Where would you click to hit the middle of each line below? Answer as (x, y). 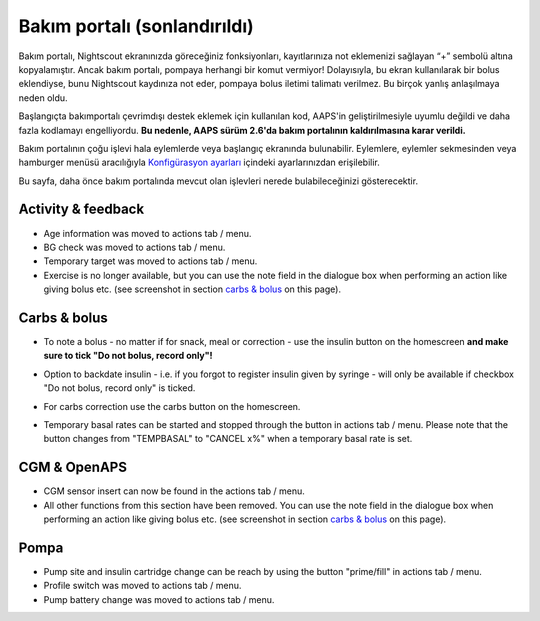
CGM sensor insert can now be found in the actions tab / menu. (174, 491)
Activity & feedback (81, 209)
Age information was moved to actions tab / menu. (147, 233)
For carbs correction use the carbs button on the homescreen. (172, 406)
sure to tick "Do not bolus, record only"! (128, 356)
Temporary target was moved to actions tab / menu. (150, 261)
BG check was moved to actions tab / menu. (134, 247)
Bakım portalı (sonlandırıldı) (136, 26)
